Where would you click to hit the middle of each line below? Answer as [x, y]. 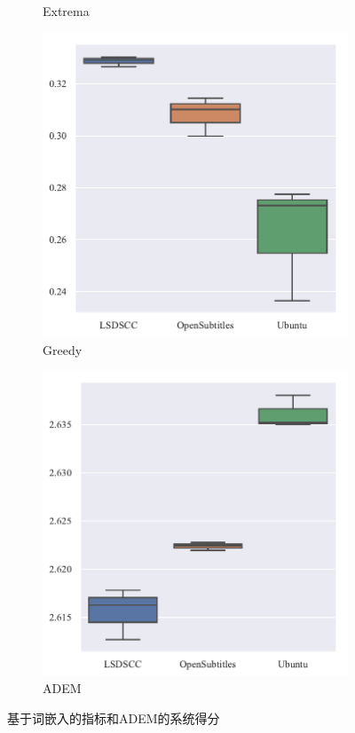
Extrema [66, 11]
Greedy [63, 349]
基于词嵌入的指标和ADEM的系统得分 [114, 717]
